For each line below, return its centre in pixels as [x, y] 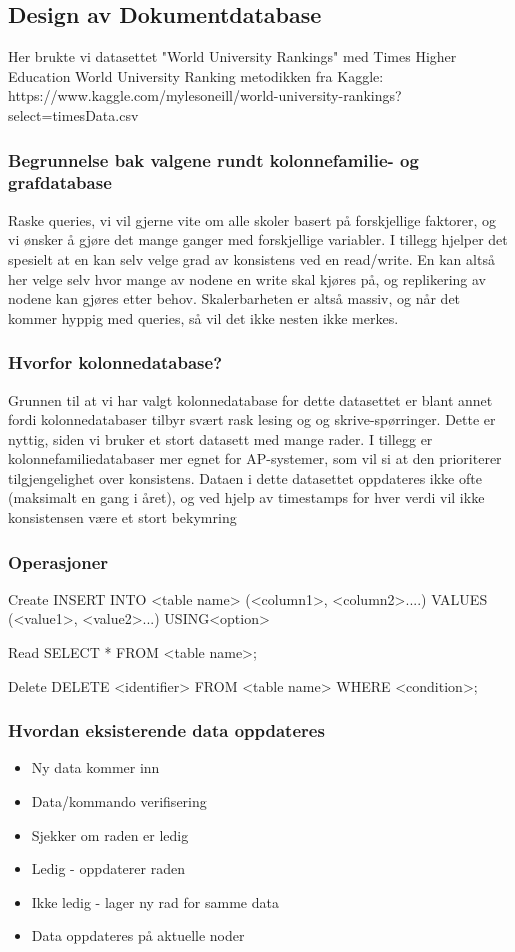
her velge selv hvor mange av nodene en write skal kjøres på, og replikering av [247, 278]
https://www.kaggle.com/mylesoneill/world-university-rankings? [205, 95]
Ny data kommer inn [95, 767]
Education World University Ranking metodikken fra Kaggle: [196, 75]
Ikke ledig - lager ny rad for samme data [155, 901]
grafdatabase [60, 182]
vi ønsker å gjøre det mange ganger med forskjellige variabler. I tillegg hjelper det [258, 239]
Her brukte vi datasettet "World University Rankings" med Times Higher [232, 56]
